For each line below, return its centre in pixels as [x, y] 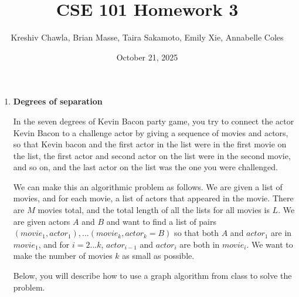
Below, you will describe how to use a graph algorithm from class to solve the [152, 276]
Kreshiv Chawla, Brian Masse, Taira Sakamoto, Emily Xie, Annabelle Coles [147, 37]
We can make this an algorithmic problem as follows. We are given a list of [148, 186]
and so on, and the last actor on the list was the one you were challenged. [145, 167]
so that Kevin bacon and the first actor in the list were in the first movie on [150, 144]
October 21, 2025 [147, 57]
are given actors [42, 221]
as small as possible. [158, 256]
